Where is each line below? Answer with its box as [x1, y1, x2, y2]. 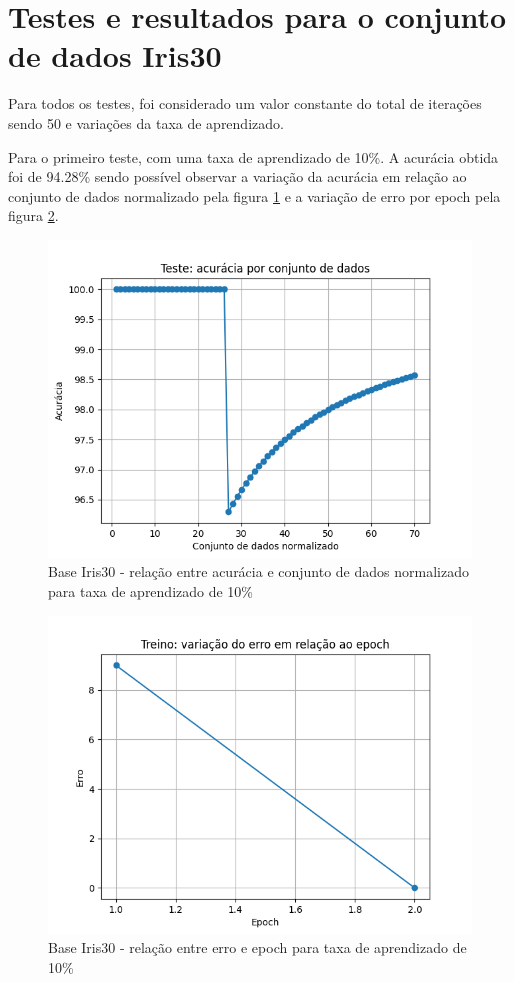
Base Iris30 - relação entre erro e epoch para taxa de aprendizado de [48, 937, 467, 958]
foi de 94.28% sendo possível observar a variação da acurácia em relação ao [8, 166, 467, 187]
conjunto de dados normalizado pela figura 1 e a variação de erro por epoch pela [8, 185, 501, 206]
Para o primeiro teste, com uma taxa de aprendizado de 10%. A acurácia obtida [8, 146, 499, 167]
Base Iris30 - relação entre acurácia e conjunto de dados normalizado [48, 561, 469, 582]
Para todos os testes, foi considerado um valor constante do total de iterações [8, 93, 482, 114]
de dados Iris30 [8, 35, 222, 76]
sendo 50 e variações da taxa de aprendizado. [8, 112, 284, 133]
